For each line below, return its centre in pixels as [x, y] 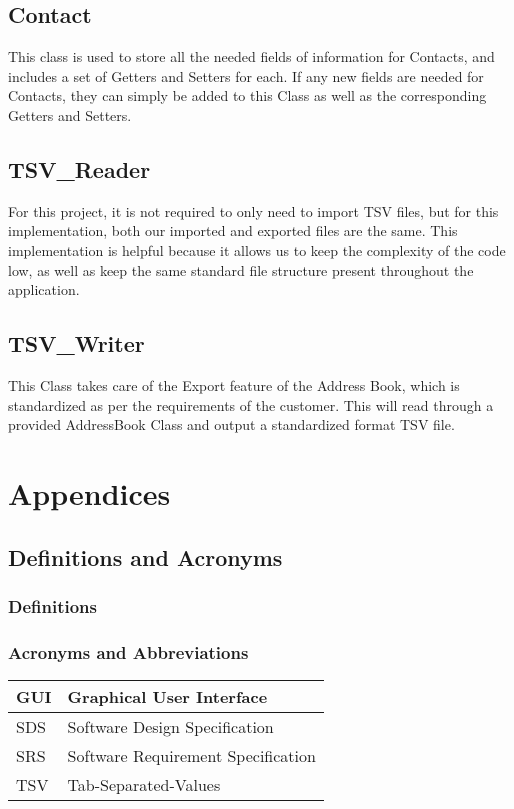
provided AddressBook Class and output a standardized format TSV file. [231, 424]
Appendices [89, 492]
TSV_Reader [79, 168]
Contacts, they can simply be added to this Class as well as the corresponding [247, 95]
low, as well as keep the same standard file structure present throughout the [241, 269]
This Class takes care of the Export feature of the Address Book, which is [234, 384]
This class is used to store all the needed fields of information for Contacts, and [251, 56]
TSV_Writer [76, 343]
